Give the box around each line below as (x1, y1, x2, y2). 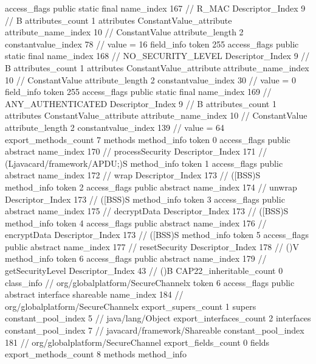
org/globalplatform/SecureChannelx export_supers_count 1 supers (5, 299, 256, 312)
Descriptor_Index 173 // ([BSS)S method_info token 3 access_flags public (5, 192, 285, 205)
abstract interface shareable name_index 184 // (5, 288, 184, 301)
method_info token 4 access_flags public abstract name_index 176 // (5, 216, 267, 229)
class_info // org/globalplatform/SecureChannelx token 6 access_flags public (5, 276, 295, 289)
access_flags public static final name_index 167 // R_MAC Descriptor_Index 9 (5, 2, 306, 14)
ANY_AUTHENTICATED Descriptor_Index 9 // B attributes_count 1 (5, 97, 276, 110)
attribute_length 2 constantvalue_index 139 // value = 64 (5, 121, 225, 133)
